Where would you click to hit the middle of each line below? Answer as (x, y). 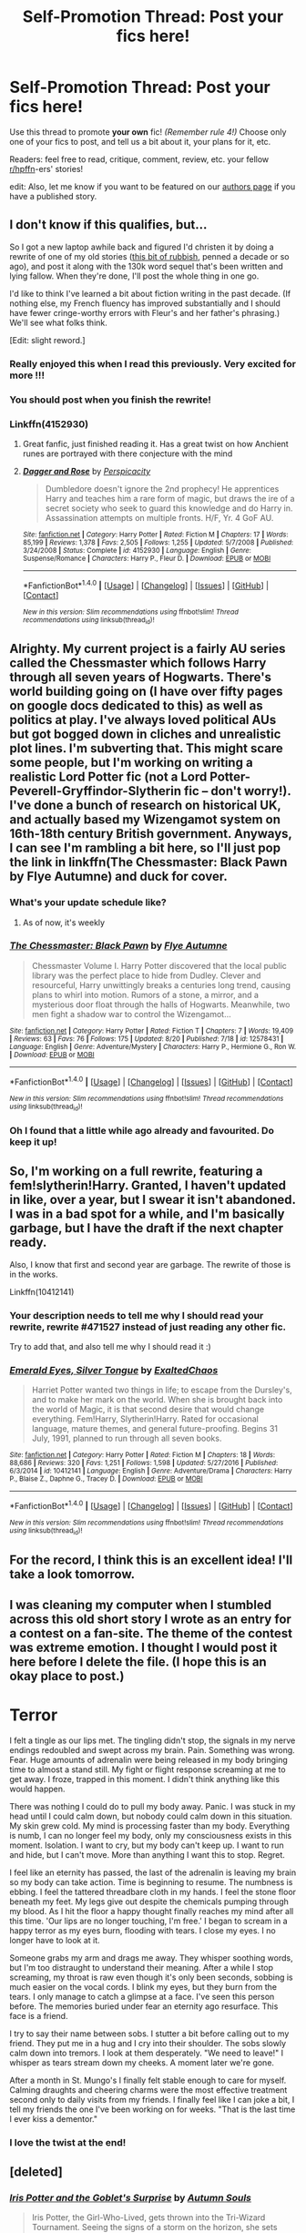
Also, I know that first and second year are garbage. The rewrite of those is (150, 1264)
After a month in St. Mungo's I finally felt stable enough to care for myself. (148, 2080)
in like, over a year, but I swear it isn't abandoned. (153, 1200)
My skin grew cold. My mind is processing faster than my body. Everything (149, 1825)
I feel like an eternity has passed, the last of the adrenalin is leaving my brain (153, 1872)
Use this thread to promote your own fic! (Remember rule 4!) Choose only (148, 132)
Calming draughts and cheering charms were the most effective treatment (148, 2090)
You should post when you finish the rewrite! (111, 400)
